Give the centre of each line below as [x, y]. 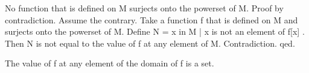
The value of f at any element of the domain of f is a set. [110, 63]
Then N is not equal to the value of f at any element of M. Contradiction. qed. [150, 43]
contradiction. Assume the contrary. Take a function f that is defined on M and [151, 19]
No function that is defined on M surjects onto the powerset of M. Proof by [144, 8]
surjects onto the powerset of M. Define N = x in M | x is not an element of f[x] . [155, 31]
